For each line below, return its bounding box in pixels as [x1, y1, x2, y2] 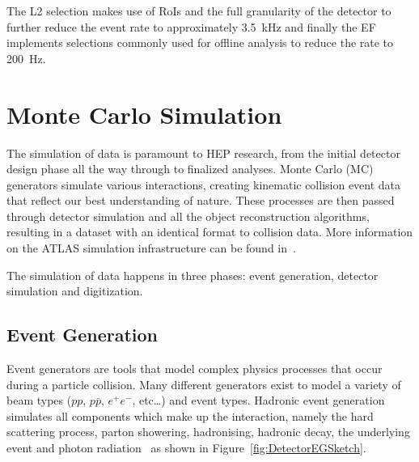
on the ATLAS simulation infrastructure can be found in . [6, 239, 296, 256]
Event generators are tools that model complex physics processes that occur [6, 360, 383, 377]
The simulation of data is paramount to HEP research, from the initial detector [6, 144, 400, 161]
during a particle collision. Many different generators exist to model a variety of [6, 375, 401, 392]
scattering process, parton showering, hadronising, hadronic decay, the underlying [6, 423, 410, 440]
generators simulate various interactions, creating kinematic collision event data [6, 176, 401, 193]
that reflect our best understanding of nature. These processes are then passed [6, 192, 395, 209]
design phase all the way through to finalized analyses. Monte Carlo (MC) [6, 160, 374, 177]
